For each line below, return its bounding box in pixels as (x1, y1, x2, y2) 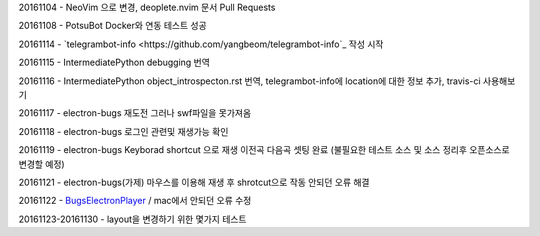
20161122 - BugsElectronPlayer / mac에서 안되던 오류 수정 (18, 195, 252, 207)
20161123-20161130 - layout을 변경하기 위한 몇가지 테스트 (18, 213, 247, 225)
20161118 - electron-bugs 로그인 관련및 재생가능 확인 (18, 125, 229, 137)
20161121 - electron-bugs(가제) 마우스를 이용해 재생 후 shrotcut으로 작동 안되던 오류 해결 (18, 176, 370, 188)
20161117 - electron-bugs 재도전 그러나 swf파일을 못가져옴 (18, 107, 252, 119)
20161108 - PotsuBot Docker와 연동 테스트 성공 (18, 20, 207, 32)
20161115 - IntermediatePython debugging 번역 (18, 56, 210, 69)
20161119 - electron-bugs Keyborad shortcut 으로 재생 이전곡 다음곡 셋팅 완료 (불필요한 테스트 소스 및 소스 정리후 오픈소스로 (18, 144, 510, 156)
